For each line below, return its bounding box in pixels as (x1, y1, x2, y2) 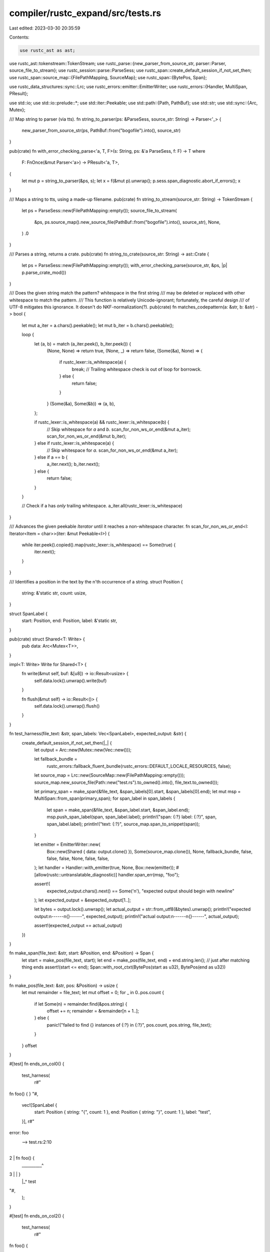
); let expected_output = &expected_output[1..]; (34, 897, 131, 903)
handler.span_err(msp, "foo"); (118, 871, 180, 877)
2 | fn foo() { (9, 1155, 35, 1161)
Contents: (9, 34, 29, 40)
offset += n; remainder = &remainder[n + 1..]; (46, 1008, 139, 1014)
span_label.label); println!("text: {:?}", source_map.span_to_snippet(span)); (46, 821, 200, 827)
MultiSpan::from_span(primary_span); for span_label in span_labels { (34, 795, 175, 801)
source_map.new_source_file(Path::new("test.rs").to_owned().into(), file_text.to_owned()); (34, 779, 219, 785)
